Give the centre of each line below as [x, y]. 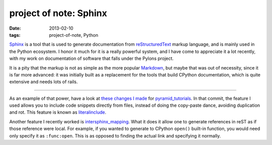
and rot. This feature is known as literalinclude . [58, 112]
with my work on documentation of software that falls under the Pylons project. [91, 58]
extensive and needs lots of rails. [44, 82]
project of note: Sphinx [58, 13]
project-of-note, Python [74, 35]
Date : [15, 28]
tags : [15, 35]
